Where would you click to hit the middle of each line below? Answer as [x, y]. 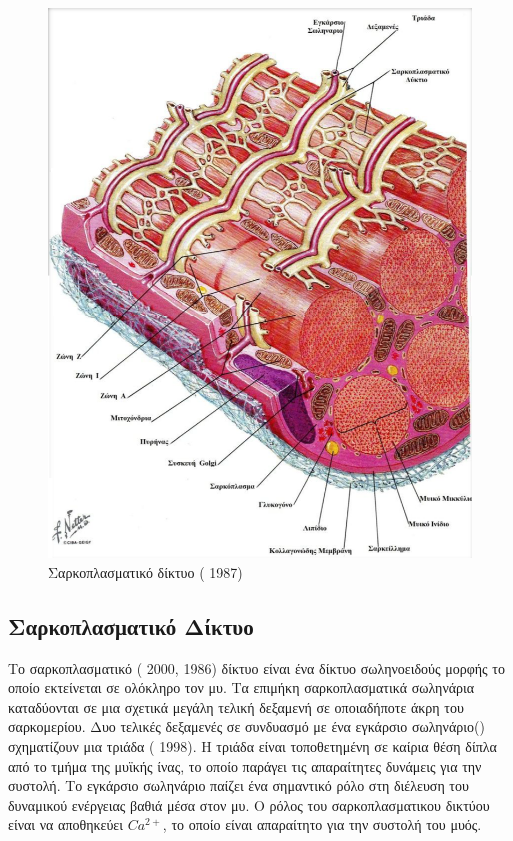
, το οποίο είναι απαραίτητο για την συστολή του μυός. [322, 824]
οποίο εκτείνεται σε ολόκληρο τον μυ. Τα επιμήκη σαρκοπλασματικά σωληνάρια [241, 687]
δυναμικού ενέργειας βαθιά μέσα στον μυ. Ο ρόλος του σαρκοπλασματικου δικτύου [249, 804]
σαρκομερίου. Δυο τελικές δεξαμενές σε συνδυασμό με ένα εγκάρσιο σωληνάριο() [246, 726]
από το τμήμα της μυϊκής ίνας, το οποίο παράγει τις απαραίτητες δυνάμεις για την [245, 765]
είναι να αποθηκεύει [66, 824]
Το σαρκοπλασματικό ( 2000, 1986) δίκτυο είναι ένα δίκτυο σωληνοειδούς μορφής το [256, 667]
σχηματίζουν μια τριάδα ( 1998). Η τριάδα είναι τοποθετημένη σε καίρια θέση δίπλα [252, 746]
